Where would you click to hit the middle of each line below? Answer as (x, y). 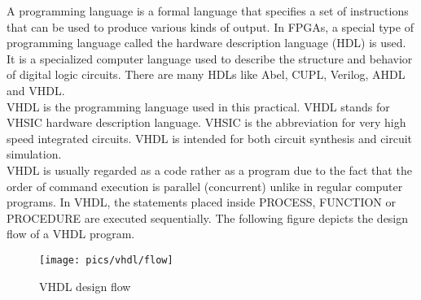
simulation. (34, 154)
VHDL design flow (85, 286)
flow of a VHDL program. (71, 234)
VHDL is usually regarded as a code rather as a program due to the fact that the (209, 170)
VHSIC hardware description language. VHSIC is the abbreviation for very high (206, 122)
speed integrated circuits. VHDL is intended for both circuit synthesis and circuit (210, 138)
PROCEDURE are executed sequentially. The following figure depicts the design (208, 217)
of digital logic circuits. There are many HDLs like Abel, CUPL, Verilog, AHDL (206, 74)
